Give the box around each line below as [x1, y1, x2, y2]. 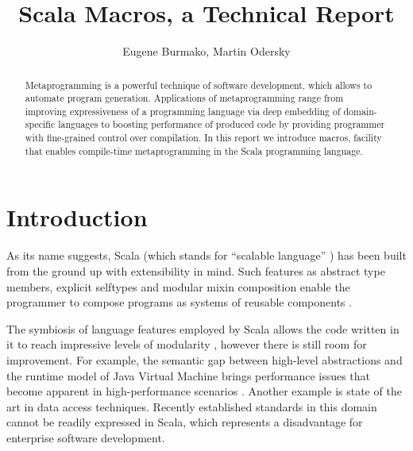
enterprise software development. [6, 429, 165, 445]
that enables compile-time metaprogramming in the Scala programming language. [25, 144, 363, 157]
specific [25, 118, 56, 131]
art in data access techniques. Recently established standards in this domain [6, 398, 377, 414]
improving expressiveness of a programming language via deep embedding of [25, 104, 341, 118]
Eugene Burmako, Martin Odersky [122, 43, 291, 60]
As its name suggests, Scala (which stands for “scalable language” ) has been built [6, 247, 407, 264]
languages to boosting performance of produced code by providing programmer [58, 118, 385, 131]
